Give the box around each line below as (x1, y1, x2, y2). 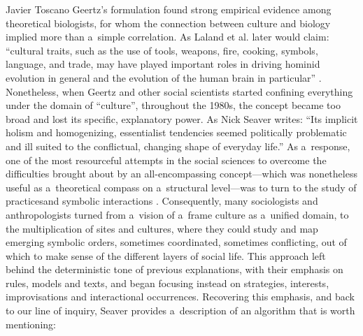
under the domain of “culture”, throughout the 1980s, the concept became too (6, 98, 341, 112)
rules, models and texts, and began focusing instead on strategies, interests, (6, 275, 329, 290)
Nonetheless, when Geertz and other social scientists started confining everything (6, 84, 353, 98)
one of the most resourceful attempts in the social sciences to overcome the (6, 152, 327, 167)
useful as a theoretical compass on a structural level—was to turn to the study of (6, 180, 357, 194)
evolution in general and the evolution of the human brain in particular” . (6, 70, 322, 85)
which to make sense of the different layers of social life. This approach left (6, 248, 326, 263)
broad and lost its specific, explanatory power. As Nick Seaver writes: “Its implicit (6, 111, 358, 126)
